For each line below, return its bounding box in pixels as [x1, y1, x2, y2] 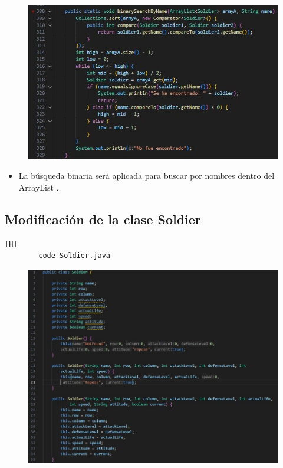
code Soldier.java [38, 251, 110, 260]
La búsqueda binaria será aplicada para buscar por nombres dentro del [18, 169, 275, 182]
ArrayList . [18, 181, 59, 193]
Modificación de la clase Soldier [5, 210, 201, 228]
